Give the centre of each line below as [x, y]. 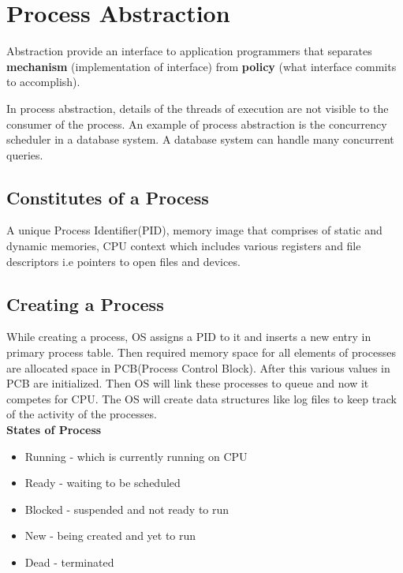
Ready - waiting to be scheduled [103, 483]
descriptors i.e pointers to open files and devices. [123, 261]
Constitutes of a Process [108, 197]
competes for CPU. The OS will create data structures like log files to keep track [201, 398]
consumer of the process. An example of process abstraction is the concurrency [197, 124]
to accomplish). [43, 82]
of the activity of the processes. [82, 414]
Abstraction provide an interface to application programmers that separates [189, 51]
